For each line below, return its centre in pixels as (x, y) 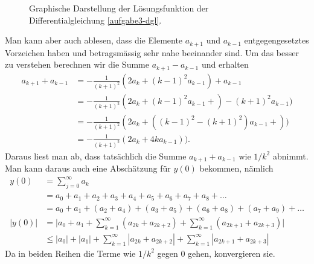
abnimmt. (290, 156)
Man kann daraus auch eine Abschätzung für (88, 168)
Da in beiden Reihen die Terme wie (70, 253)
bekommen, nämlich (236, 168)
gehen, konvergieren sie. (232, 253)
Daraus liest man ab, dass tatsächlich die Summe (96, 156)
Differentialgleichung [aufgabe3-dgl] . (95, 20)
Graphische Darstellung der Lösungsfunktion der (119, 8)
